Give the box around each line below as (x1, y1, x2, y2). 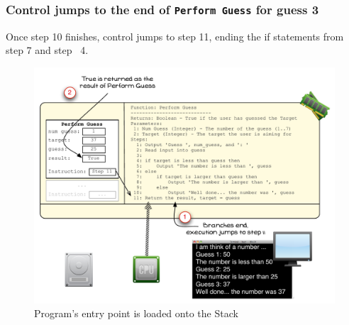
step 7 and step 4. (6, 43, 89, 57)
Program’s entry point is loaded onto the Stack (34, 306, 238, 321)
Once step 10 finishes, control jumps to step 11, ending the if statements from (6, 28, 344, 43)
